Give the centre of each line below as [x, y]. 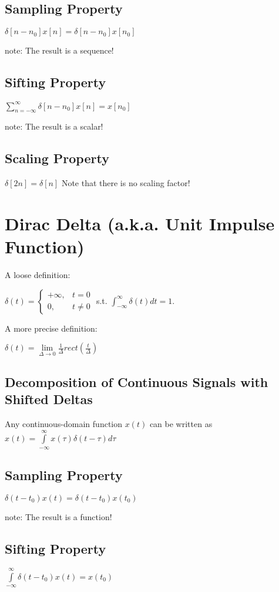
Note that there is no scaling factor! [126, 183]
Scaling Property [57, 158]
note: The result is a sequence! [59, 50]
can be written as [181, 424]
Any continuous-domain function [64, 424]
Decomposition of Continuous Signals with [137, 381]
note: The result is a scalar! [54, 126]
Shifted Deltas [49, 399]
